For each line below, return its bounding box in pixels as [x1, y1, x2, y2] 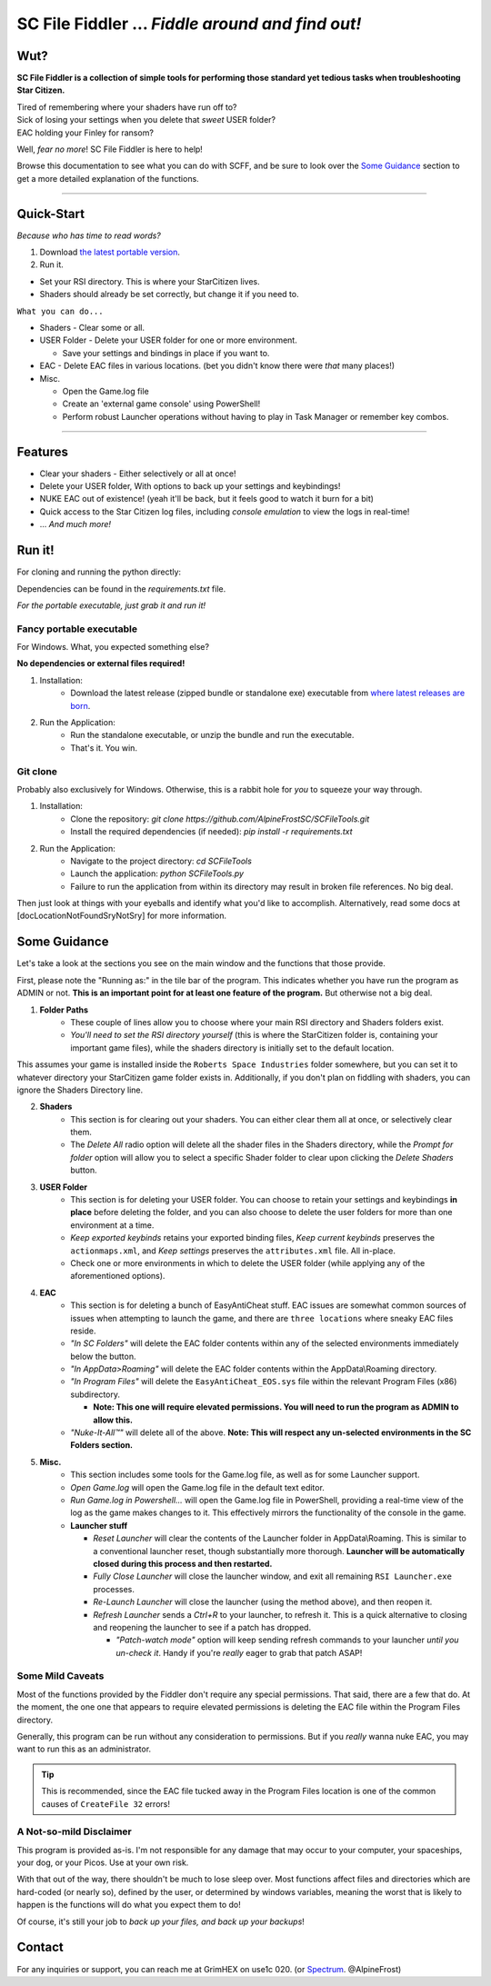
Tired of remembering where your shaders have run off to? [16, 101, 237, 113]
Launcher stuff [70, 1520, 128, 1531]
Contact [16, 1940, 64, 1955]
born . [70, 700, 91, 711]
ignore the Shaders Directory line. [16, 1084, 144, 1095]
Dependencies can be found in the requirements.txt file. [16, 583, 226, 594]
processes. [93, 1583, 135, 1594]
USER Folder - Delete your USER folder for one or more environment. [39, 334, 297, 345]
